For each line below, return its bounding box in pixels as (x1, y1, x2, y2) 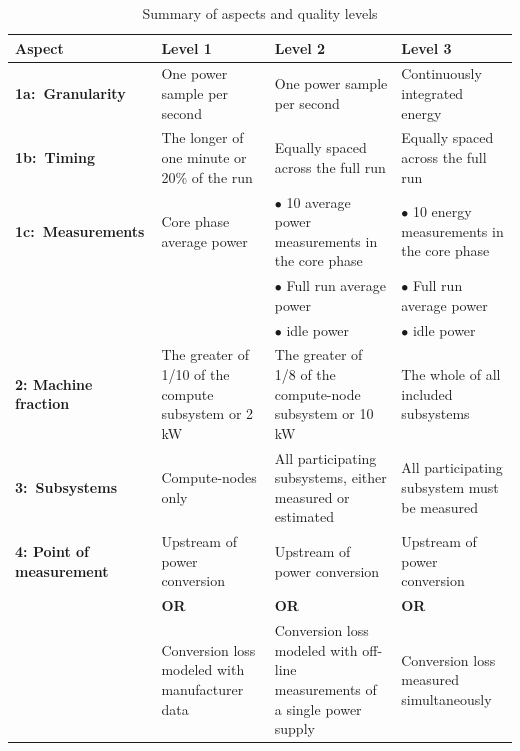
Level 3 (401, 37, 452, 58)
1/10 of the (161, 364, 230, 384)
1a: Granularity (15, 83, 126, 104)
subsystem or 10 (274, 403, 374, 424)
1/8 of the (274, 364, 336, 384)
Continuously (401, 63, 482, 84)
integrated (401, 83, 464, 104)
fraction (15, 393, 70, 414)
